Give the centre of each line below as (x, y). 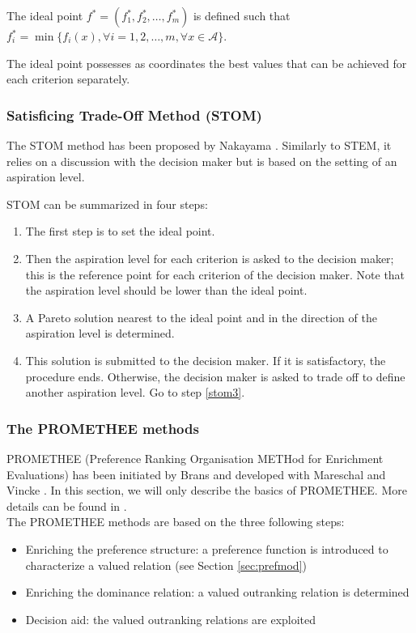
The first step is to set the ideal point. (120, 231)
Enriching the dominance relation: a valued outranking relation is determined (217, 592)
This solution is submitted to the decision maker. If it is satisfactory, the (206, 360)
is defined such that (242, 15)
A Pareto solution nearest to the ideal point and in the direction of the (201, 317)
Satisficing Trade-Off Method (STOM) (134, 115)
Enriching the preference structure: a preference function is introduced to (207, 548)
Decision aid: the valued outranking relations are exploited (171, 619)
